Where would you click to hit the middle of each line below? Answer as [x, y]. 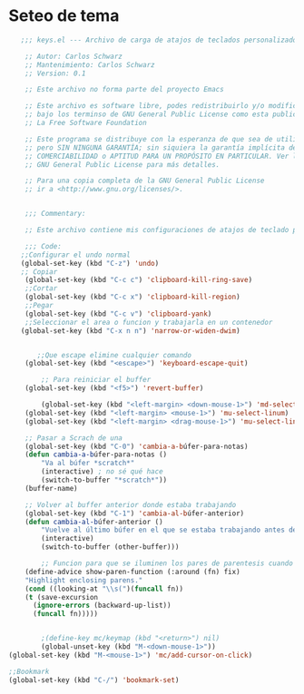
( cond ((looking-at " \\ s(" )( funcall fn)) [104, 589]
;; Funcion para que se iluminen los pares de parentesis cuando [167, 563]
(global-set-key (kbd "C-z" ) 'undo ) [90, 263]
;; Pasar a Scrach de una [74, 438]
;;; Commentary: [56, 214]
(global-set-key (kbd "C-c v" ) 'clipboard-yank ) [118, 314]
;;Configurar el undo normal [75, 255]
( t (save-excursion [62, 597]
